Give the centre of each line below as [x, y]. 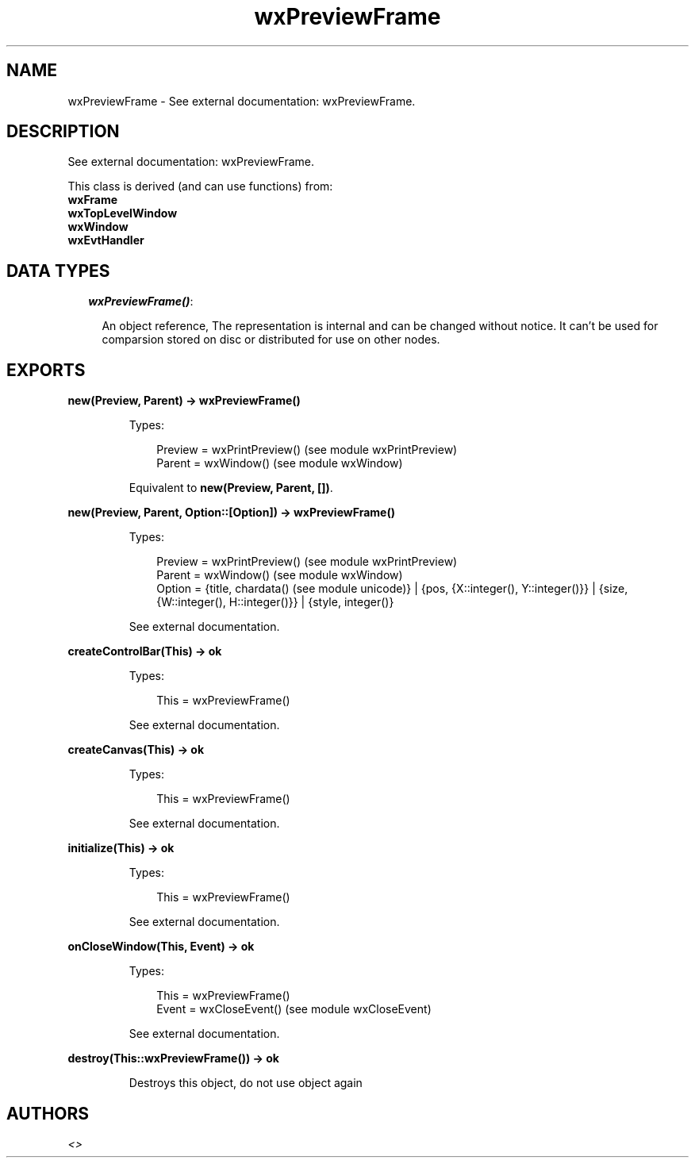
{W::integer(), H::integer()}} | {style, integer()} [275, 602]
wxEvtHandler [106, 240]
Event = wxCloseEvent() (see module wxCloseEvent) [294, 1009]
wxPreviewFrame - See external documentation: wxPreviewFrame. [242, 101]
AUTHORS [48, 1113]
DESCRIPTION [63, 132]
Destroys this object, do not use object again [246, 1083]
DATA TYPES [58, 271]
